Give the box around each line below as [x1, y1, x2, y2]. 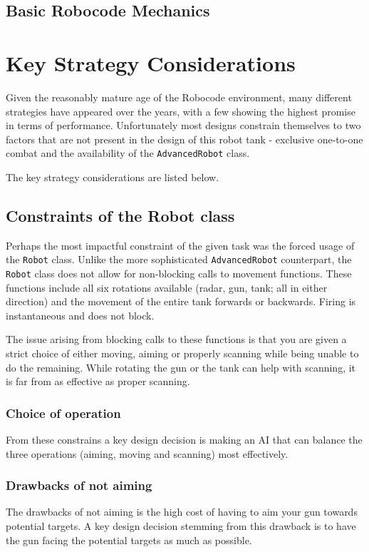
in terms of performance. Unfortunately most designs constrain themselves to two [6, 118, 361, 133]
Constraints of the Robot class [6, 204, 235, 226]
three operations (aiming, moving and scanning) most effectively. [6, 446, 289, 461]
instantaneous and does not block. [6, 307, 155, 322]
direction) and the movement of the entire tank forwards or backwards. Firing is [6, 294, 356, 309]
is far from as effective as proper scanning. [6, 374, 190, 389]
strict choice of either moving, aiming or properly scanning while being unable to [6, 346, 359, 361]
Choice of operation [6, 404, 121, 421]
